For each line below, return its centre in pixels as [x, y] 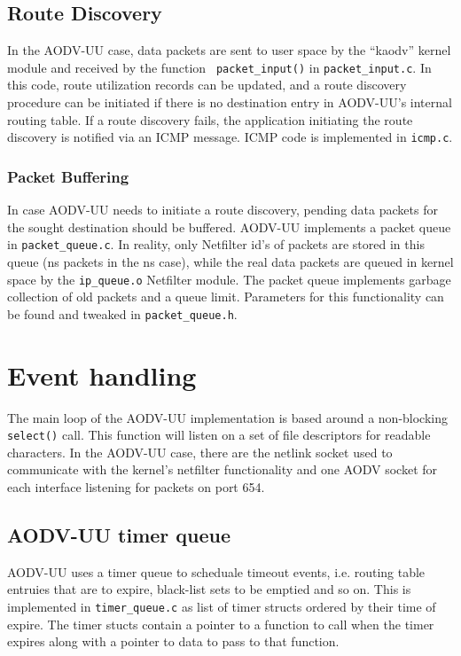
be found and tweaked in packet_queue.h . [122, 313]
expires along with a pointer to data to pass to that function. [173, 641]
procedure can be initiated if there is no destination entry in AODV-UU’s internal [230, 102]
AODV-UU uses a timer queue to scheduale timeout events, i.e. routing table [216, 571]
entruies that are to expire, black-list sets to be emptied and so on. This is [209, 589]
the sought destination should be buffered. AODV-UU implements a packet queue [229, 226]
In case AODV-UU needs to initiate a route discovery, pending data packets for [223, 210]
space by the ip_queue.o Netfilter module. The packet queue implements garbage [229, 279]
